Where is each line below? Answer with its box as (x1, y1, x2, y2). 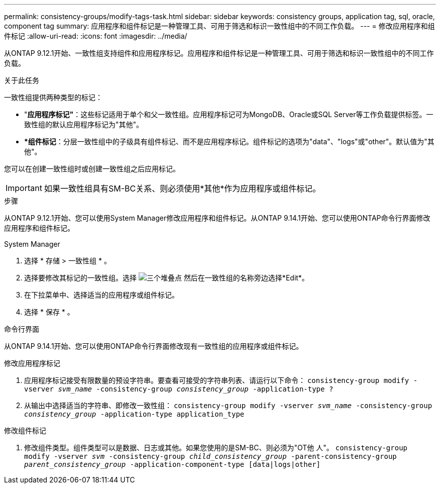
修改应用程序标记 (4, 359, 60, 367)
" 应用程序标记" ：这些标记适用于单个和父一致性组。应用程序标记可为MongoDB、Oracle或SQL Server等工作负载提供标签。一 (24, 110, 433, 119)
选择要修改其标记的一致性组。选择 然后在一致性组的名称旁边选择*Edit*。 (24, 273, 309, 282)
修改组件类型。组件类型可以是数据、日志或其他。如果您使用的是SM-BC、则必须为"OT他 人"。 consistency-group (24, 443, 407, 452)
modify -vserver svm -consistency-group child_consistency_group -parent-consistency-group (24, 452, 397, 460)
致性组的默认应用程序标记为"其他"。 (24, 120, 144, 129)
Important (6, 183, 42, 193)
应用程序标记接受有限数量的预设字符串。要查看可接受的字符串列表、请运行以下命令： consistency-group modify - (24, 376, 418, 384)
